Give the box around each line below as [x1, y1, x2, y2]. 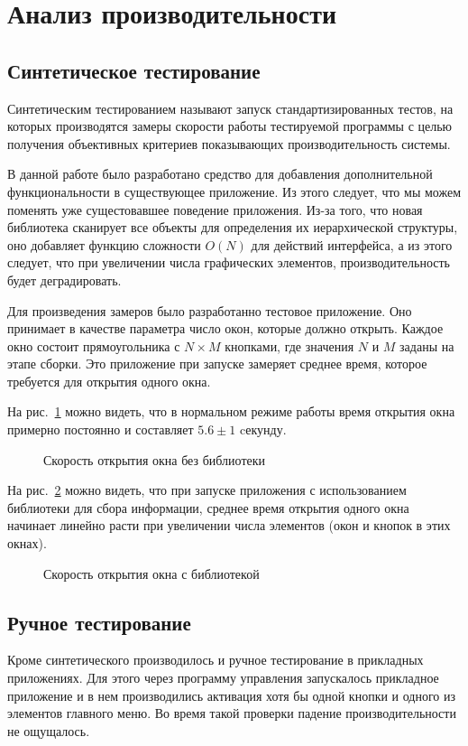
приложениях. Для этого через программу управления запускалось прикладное [7, 668, 439, 687]
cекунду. [240, 420, 287, 439]
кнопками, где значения [225, 336, 354, 355]
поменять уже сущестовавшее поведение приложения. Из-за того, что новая [7, 200, 423, 219]
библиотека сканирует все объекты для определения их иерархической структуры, [7, 218, 458, 237]
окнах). [7, 534, 47, 553]
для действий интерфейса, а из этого [251, 235, 453, 254]
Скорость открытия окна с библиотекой [43, 564, 260, 583]
